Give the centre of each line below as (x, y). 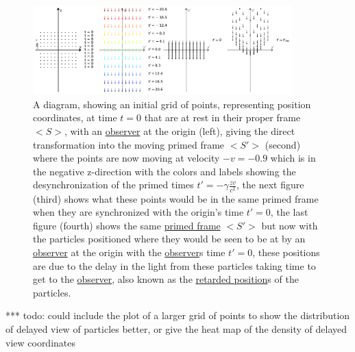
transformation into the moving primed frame (129, 144)
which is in (293, 158)
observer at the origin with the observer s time (129, 252)
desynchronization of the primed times (113, 185)
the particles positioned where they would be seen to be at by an (169, 239)
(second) (283, 144)
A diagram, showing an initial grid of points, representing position (172, 104)
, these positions (286, 252)
